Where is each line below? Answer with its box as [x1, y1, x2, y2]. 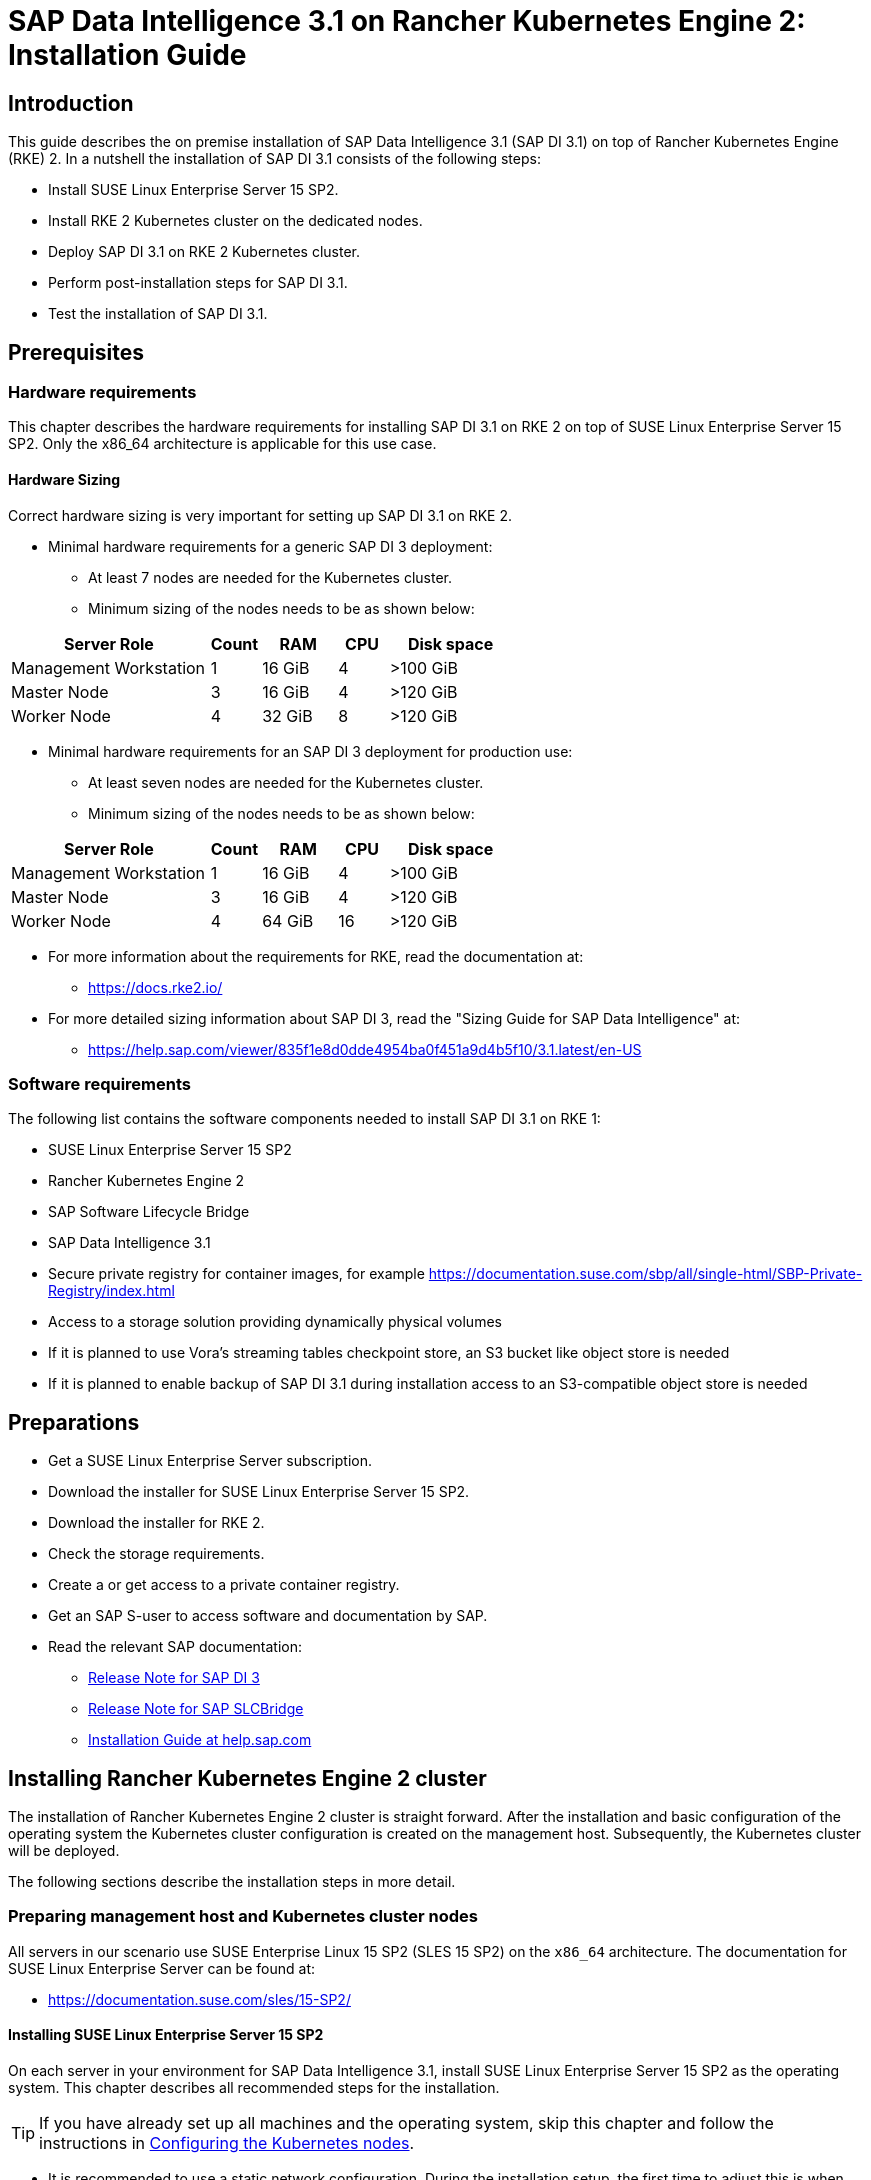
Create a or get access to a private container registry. [48, 1576, 400, 1594]
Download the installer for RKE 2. [48, 1514, 265, 1532]
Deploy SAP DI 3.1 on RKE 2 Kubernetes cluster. [48, 243, 361, 261]
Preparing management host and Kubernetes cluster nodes [8, 1906, 478, 1927]
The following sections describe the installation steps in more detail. [8, 1873, 456, 1891]
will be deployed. [8, 1842, 120, 1860]
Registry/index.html [48, 1282, 175, 1300]
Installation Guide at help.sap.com [88, 1731, 312, 1749]
